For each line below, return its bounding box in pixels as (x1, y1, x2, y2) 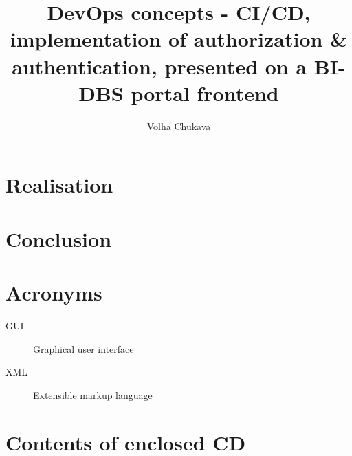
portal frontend (131, 78, 279, 107)
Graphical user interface (33, 341, 134, 356)
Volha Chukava (146, 118, 211, 133)
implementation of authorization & (10, 25, 348, 53)
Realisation (5, 171, 113, 199)
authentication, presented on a (12, 52, 307, 80)
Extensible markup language (33, 387, 153, 402)
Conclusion (5, 224, 112, 252)
